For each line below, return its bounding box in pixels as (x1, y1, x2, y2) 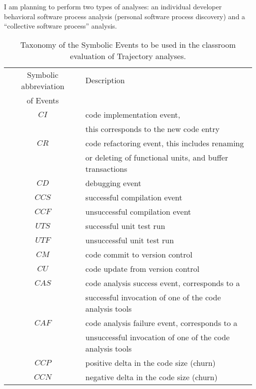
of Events (27, 94, 59, 106)
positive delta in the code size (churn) (85, 357, 216, 368)
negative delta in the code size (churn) (85, 371, 218, 383)
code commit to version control (85, 248, 192, 260)
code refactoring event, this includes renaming (85, 137, 244, 149)
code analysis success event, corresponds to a (85, 277, 240, 289)
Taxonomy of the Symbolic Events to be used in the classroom (20, 38, 236, 50)
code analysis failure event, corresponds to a (85, 317, 238, 328)
